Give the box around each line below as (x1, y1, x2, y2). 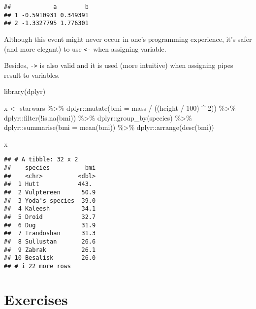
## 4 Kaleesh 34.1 (4, 205, 96, 213)
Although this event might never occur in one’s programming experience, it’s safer (4, 33, 252, 44)
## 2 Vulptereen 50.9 (4, 189, 96, 196)
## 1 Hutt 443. (4, 181, 92, 188)
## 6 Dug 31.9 (4, 221, 96, 229)
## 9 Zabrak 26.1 (4, 246, 96, 253)
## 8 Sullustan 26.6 (4, 238, 96, 245)
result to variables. (4, 69, 60, 80)
